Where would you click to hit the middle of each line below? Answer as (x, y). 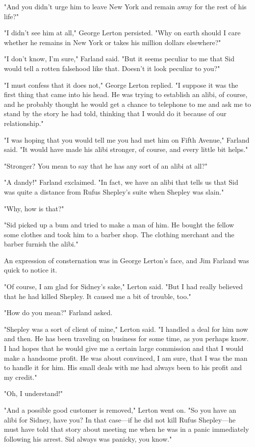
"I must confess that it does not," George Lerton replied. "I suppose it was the (121, 85)
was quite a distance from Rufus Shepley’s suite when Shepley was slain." (114, 191)
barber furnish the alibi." (41, 244)
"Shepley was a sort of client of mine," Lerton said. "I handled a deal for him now (126, 329)
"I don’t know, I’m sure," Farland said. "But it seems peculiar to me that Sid (119, 59)
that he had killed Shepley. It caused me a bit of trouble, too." (98, 296)
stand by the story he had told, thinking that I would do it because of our (115, 113)
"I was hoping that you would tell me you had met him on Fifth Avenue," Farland (127, 139)
